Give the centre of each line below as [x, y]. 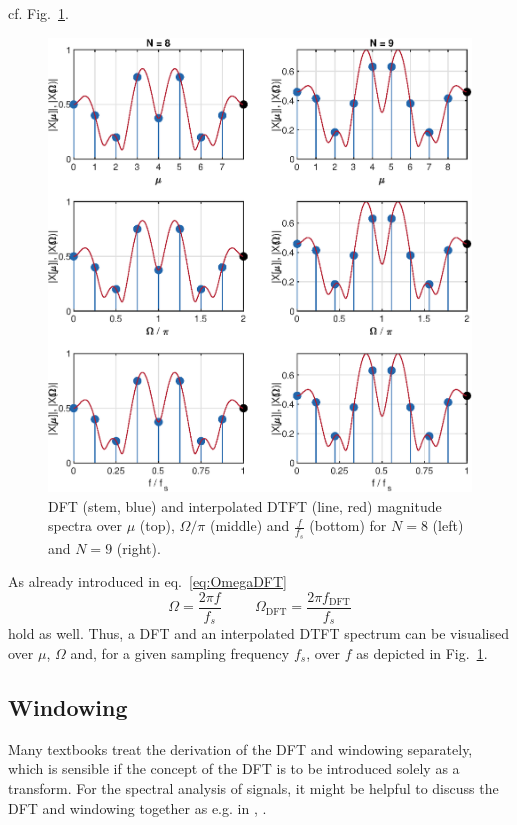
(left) [448, 525]
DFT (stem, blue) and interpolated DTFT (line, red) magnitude [245, 505]
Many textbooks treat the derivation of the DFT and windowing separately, [240, 748]
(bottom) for [348, 525]
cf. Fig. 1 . [38, 13]
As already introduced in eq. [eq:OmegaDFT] [148, 581]
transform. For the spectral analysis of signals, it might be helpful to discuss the [253, 787]
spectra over [85, 525]
